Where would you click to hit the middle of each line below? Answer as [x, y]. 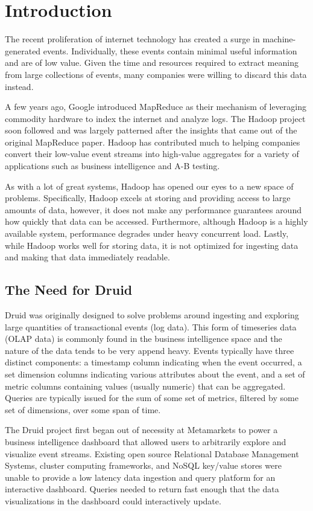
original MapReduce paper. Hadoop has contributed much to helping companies [153, 142]
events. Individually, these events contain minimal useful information [170, 50]
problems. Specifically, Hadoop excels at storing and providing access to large [148, 198]
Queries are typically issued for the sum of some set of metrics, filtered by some [152, 398]
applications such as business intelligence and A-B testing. [112, 166]
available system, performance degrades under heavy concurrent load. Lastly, [147, 233]
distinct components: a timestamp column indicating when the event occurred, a [153, 362]
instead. [19, 86]
